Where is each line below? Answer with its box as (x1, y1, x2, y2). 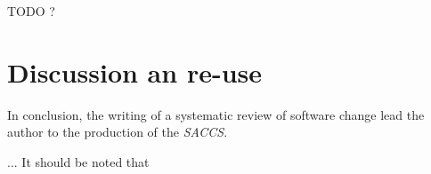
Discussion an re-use (7, 53, 262, 90)
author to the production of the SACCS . (7, 123, 228, 141)
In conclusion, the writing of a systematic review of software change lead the (7, 105, 425, 123)
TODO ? (7, 2, 55, 20)
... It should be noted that (7, 152, 150, 170)
